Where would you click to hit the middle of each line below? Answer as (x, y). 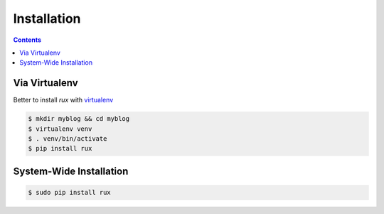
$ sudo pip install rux (70, 192)
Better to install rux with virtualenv (63, 100)
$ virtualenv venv (60, 129)
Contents (27, 40)
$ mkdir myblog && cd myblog (79, 119)
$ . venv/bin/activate (68, 139)
